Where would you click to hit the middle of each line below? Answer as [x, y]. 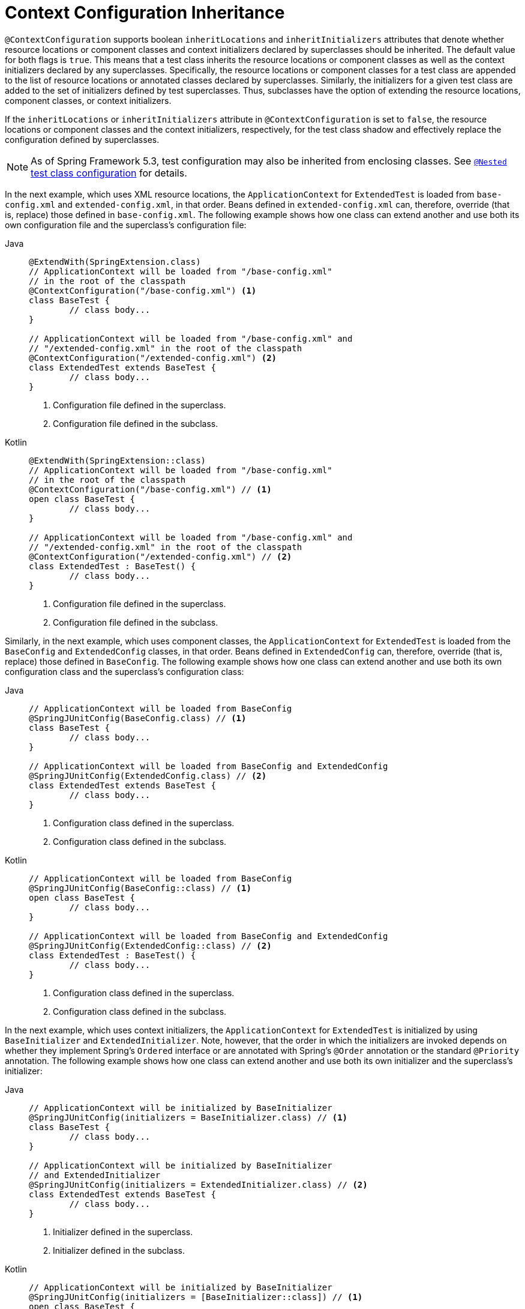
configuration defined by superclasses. [82, 139]
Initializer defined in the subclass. [119, 1250]
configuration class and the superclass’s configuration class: [124, 671]
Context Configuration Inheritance [145, 13]
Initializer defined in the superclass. [123, 1232]
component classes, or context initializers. [88, 100]
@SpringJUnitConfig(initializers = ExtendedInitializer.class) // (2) [198, 1184]
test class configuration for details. [109, 173]
